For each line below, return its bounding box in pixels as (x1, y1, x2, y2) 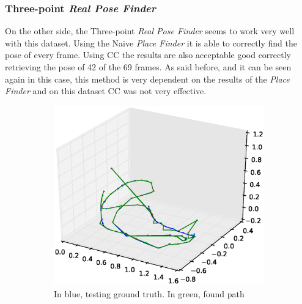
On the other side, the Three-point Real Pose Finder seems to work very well (5, 24, 295, 37)
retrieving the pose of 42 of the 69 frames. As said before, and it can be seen (5, 61, 292, 73)
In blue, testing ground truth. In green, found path (54, 287, 245, 300)
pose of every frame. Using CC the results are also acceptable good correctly (5, 48, 292, 61)
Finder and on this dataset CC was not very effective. (5, 84, 207, 97)
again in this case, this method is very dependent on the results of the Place (5, 72, 290, 85)
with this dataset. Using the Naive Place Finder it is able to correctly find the (5, 36, 297, 49)
